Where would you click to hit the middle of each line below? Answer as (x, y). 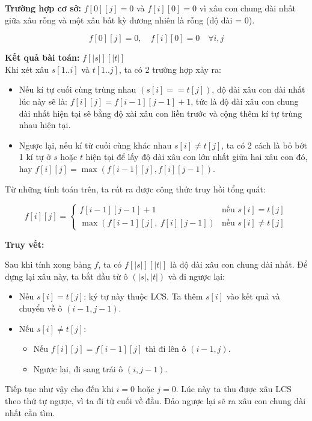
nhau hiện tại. (45, 125)
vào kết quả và (253, 296)
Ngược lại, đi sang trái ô (78, 368)
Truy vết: (25, 244)
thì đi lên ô (166, 349)
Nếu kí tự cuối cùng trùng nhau (78, 89)
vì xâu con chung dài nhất (247, 8)
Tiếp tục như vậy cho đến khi (59, 389)
